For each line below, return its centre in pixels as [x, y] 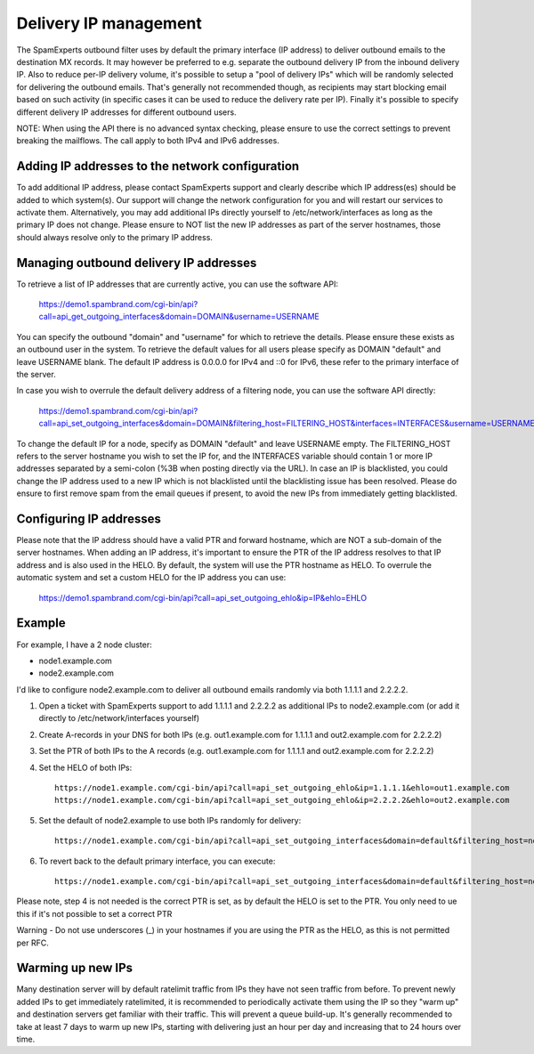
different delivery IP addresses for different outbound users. [126, 112]
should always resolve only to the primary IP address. [115, 237]
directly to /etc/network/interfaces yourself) [119, 718]
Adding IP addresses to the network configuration [158, 166]
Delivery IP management [109, 23]
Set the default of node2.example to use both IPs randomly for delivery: [170, 820]
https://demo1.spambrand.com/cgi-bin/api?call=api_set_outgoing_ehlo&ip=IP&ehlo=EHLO [203, 597]
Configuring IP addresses [89, 519]
